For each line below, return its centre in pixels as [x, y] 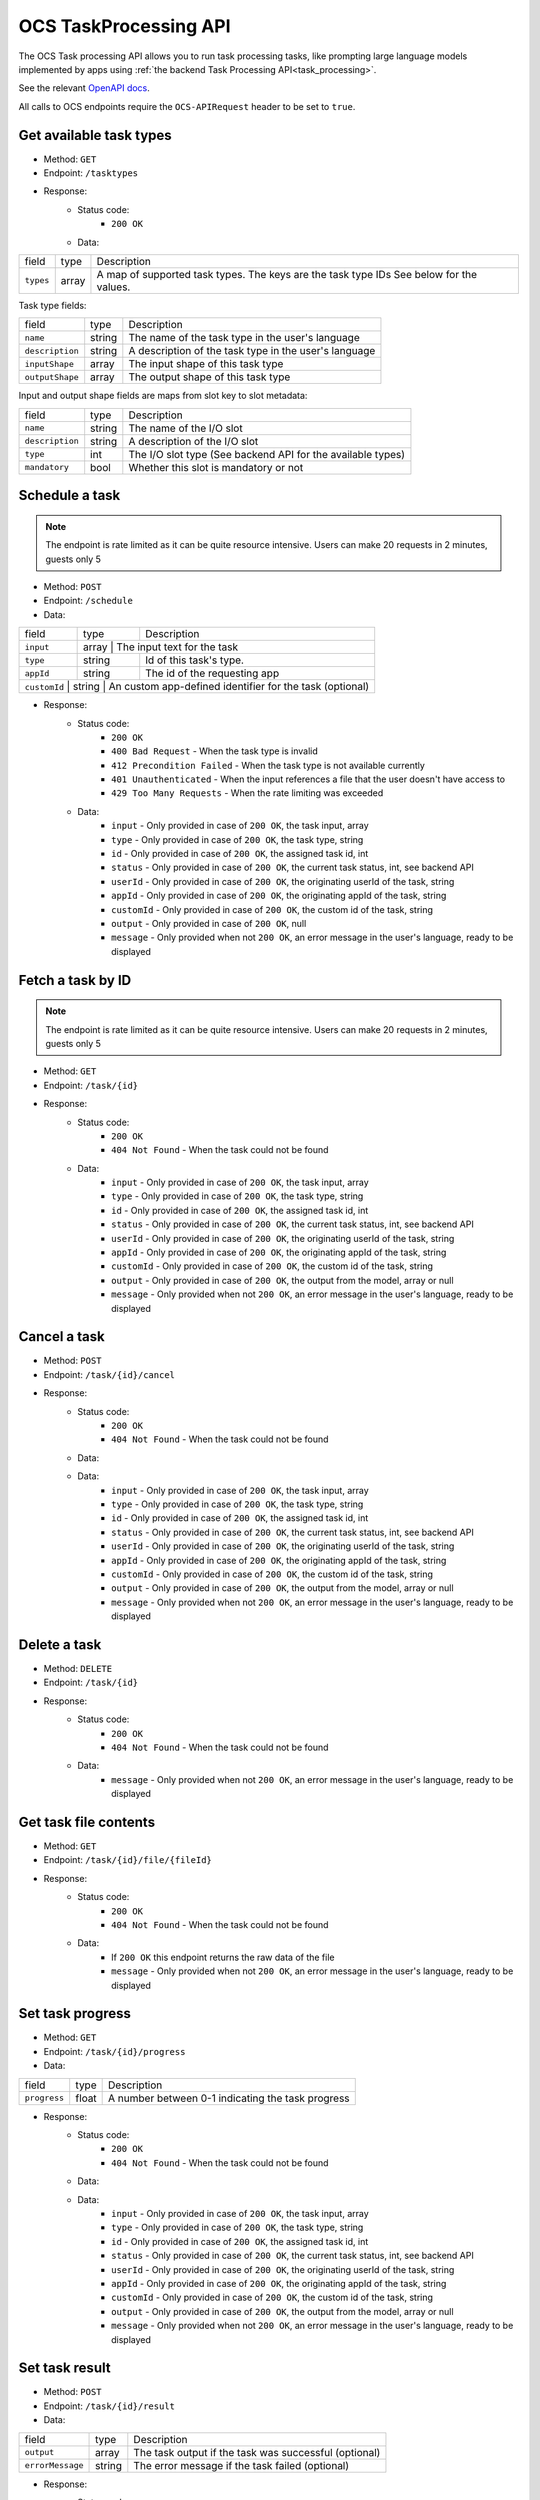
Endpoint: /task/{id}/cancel [109, 1374]
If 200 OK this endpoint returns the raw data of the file [223, 1957]
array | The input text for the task [161, 647]
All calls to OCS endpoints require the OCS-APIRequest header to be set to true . [187, 106]
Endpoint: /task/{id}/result [109, 2406]
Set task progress [75, 2013]
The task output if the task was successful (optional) [257, 2452]
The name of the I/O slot [186, 428]
